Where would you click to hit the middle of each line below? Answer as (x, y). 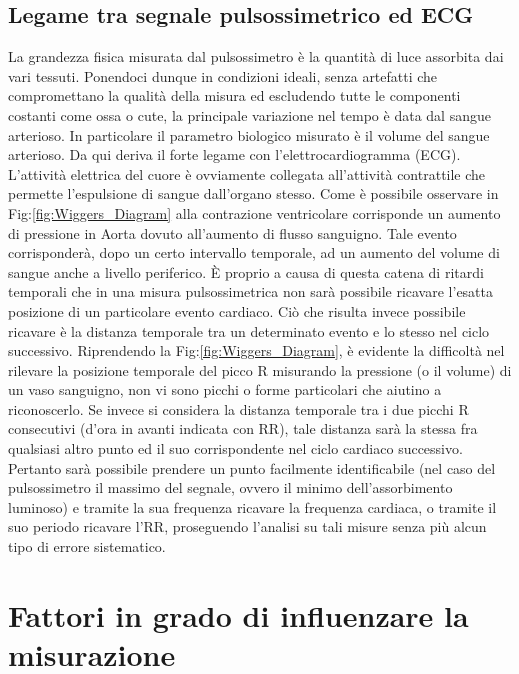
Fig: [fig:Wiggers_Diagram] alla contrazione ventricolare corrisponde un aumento (254, 212)
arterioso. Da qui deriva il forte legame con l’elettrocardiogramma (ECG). (234, 154)
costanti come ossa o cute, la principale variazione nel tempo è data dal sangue (249, 114)
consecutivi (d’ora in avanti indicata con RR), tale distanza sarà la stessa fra (243, 428)
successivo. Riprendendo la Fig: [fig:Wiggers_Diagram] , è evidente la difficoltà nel (256, 350)
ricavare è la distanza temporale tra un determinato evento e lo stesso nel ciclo (249, 330)
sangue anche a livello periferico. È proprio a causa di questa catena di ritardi (246, 271)
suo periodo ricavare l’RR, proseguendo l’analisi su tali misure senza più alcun (247, 526)
